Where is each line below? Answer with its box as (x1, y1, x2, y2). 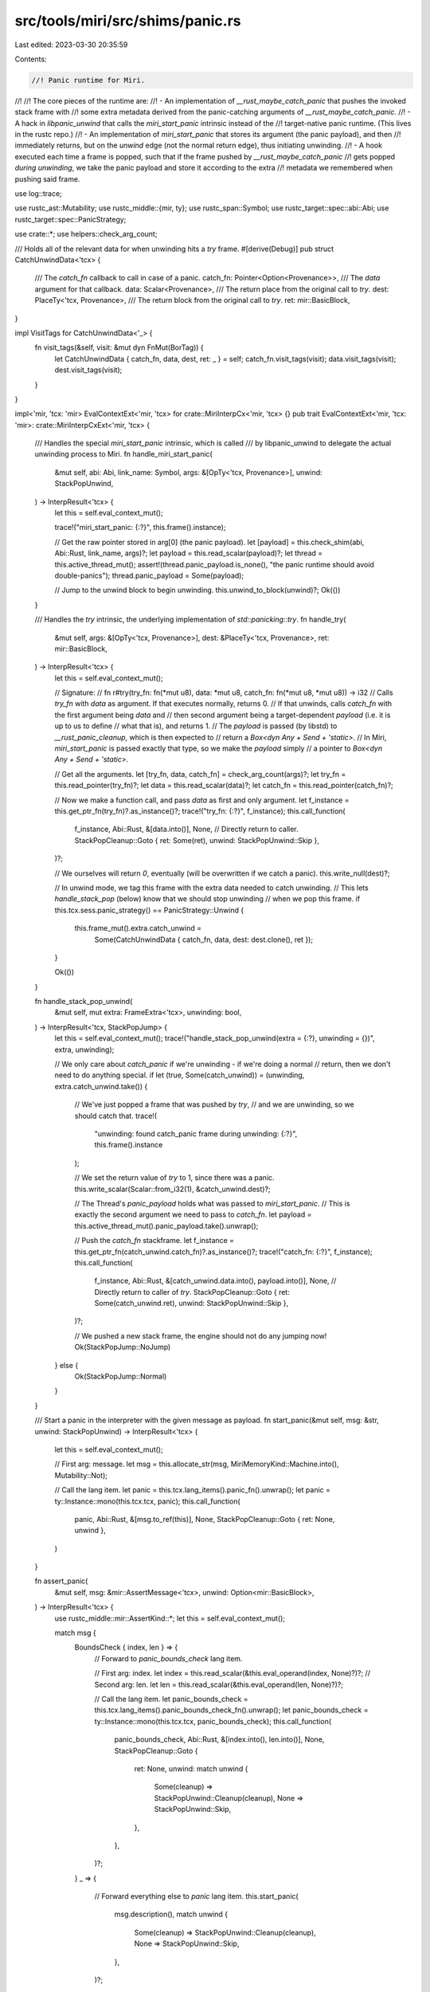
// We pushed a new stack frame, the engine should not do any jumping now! (74, 1331, 327, 1340)
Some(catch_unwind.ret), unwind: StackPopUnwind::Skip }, (94, 1299, 289, 1308)
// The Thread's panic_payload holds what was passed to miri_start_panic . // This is (74, 1198, 350, 1208)
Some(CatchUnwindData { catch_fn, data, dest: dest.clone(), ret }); (94, 935, 314, 944)
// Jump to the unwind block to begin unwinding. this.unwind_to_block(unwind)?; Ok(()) (54, 586, 341, 595)
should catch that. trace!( (74, 1111, 158, 1120)
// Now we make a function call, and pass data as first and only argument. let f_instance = (54, 795, 350, 805)
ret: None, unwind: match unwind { (134, 1763, 248, 1773)
